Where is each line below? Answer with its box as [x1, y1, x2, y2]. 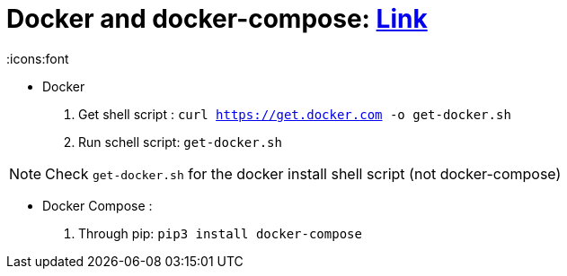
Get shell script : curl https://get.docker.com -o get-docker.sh [78, 106, 511, 122]
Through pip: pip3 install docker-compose [78, 225, 362, 241]
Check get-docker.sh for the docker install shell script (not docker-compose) [45, 164, 562, 183]
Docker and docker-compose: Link [6, 4, 428, 34]
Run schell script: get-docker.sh [78, 134, 282, 150]
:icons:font [6, 50, 69, 66]
